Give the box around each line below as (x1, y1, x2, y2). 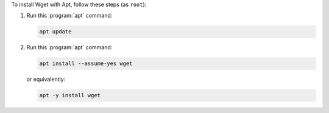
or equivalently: (26, 76, 66, 83)
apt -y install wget (39, 92, 101, 99)
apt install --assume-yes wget (39, 60, 133, 67)
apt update (39, 28, 72, 35)
